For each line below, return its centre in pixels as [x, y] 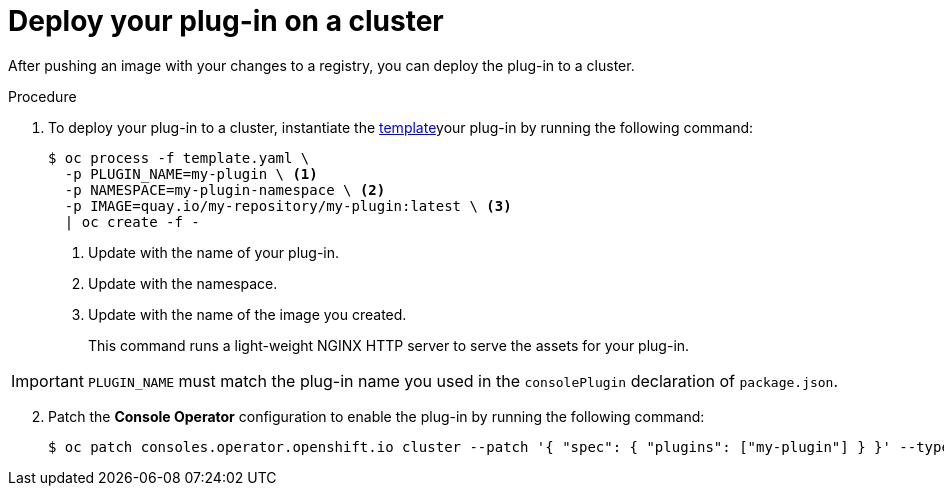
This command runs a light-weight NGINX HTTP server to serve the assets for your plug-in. [389, 345]
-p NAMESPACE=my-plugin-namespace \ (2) [225, 189]
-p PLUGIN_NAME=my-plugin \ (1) [191, 173]
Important [47, 380]
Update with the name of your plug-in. [214, 252]
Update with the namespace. [183, 283]
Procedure [42, 96]
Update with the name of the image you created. [247, 314]
